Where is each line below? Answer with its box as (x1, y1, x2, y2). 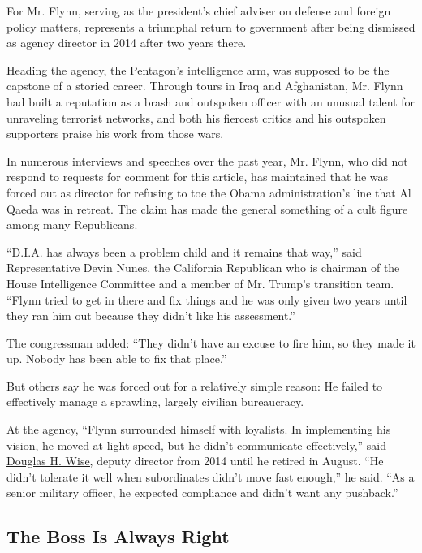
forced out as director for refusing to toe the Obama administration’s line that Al (6, 184, 411, 201)
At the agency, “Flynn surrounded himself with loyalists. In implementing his (6, 421, 391, 438)
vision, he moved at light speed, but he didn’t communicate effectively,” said (6, 436, 387, 453)
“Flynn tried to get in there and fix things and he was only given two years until (6, 291, 407, 308)
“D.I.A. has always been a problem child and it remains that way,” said (6, 243, 362, 260)
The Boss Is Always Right (6, 524, 230, 549)
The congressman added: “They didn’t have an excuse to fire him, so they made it (6, 334, 416, 351)
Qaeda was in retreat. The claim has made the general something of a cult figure (6, 200, 408, 217)
